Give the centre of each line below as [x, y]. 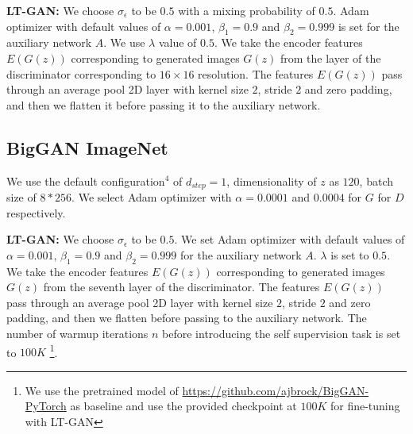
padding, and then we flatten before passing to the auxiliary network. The [187, 318]
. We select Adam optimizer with [152, 197]
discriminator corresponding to [81, 73]
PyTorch [46, 406]
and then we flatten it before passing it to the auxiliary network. [164, 104]
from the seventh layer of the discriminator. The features [181, 287]
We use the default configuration [86, 181]
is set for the [369, 26]
